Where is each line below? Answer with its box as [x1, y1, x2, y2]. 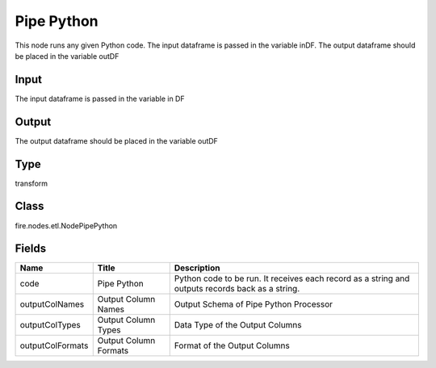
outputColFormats [19, 340, 89, 351]
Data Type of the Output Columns [174, 320, 302, 331]
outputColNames [19, 299, 85, 310]
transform [15, 178, 48, 188]
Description [174, 262, 220, 274]
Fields [15, 242, 47, 256]
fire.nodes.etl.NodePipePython [15, 220, 118, 230]
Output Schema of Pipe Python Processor [174, 299, 333, 310]
